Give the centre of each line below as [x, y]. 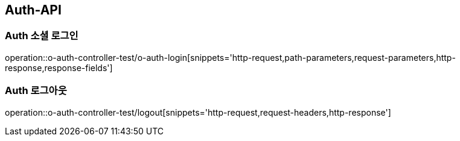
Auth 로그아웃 [36, 91]
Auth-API [33, 10]
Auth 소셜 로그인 [42, 36]
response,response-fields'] [59, 67]
